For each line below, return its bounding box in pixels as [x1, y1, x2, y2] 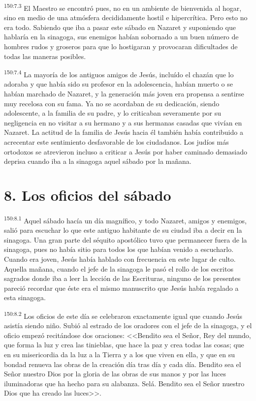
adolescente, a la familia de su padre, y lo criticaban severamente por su [4, 108, 222, 118]
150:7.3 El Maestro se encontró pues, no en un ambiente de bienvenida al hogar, [4, 1, 242, 13]
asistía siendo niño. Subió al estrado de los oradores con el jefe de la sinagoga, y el [4, 320, 252, 331]
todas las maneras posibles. [4, 51, 86, 61]
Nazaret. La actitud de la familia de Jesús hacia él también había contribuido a [4, 127, 243, 137]
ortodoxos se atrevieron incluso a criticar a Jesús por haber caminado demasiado [4, 146, 248, 156]
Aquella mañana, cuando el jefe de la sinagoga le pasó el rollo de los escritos [4, 263, 233, 274]
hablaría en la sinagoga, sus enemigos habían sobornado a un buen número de [4, 31, 239, 42]
